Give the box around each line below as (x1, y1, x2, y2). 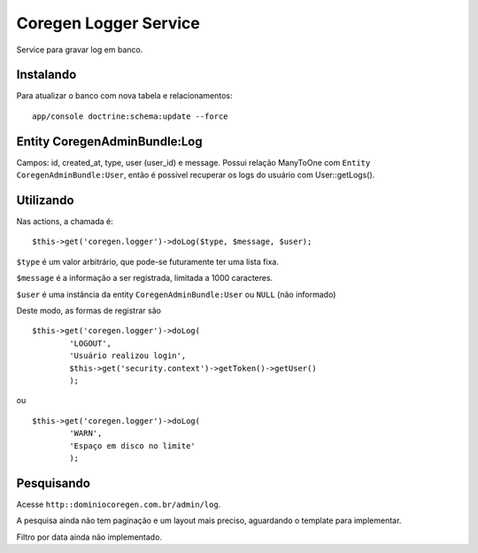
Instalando (16, 67, 77, 82)
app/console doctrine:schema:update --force (32, 111, 229, 121)
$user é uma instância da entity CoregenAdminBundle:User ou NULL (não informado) (16, 289, 336, 300)
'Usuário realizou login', (69, 351, 187, 361)
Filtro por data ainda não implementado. (16, 532, 163, 542)
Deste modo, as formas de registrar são (16, 306, 161, 315)
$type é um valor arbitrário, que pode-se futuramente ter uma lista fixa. (16, 256, 279, 267)
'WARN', (69, 428, 103, 439)
